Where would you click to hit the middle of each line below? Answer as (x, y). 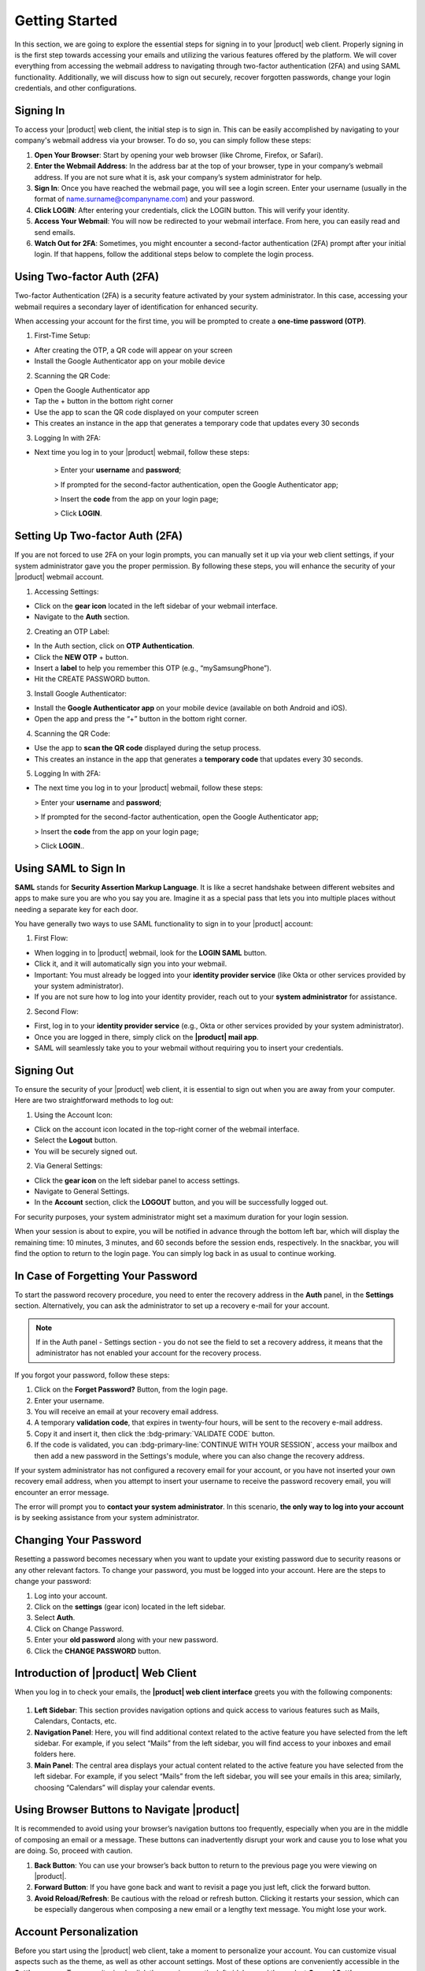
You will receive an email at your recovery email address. (127, 1411)
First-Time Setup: (62, 336)
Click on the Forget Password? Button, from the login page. (131, 1390)
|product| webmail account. (59, 577)
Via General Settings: (68, 1166)
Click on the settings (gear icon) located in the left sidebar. (130, 1606)
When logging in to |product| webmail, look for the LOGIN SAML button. (151, 952)
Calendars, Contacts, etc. (76, 1721)
